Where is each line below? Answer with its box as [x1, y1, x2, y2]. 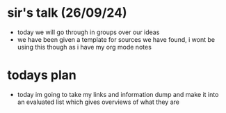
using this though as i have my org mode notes [17, 43, 152, 51]
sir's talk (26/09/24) [7, 5, 127, 21]
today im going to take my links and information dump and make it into [17, 90, 219, 98]
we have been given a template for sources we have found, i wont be [17, 35, 216, 43]
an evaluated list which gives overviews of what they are [17, 98, 179, 106]
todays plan [7, 68, 76, 83]
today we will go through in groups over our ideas [17, 28, 160, 36]
